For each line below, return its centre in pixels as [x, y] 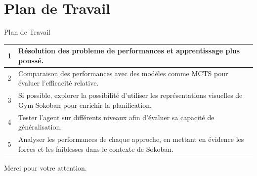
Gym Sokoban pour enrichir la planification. [85, 105]
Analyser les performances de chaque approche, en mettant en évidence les [131, 139]
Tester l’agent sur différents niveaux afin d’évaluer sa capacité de [116, 117]
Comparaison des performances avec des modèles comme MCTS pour [123, 73]
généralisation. [40, 127]
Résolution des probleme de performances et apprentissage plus [129, 51]
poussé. [31, 60]
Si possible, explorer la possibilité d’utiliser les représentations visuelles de [130, 95]
